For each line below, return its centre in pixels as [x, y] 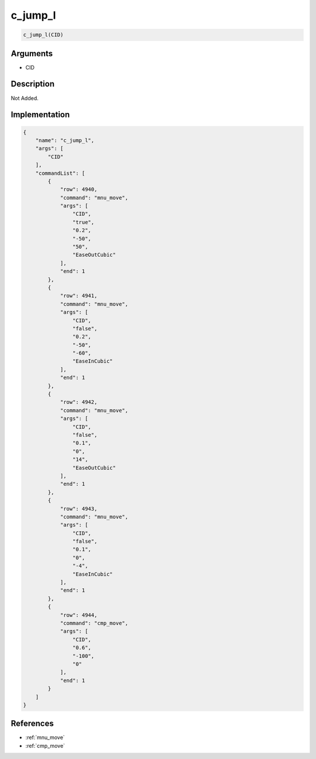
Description [33, 84]
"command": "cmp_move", [94, 623]
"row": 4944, [79, 615]
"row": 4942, [79, 402]
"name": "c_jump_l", [65, 140]
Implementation [40, 115]
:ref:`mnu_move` [45, 737]
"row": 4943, [79, 508]
